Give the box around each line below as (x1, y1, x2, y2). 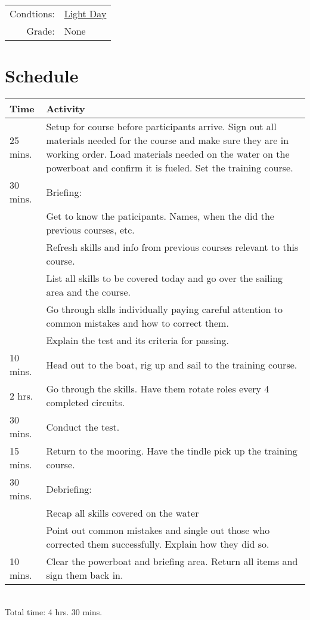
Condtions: (10, 7, 55, 20)
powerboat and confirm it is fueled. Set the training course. (46, 161, 293, 175)
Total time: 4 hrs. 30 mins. (5, 605, 103, 618)
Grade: (26, 24, 55, 38)
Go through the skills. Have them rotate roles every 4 (46, 382, 269, 396)
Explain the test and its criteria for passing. (46, 333, 229, 348)
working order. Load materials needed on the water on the (46, 147, 290, 161)
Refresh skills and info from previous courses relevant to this (46, 240, 299, 254)
